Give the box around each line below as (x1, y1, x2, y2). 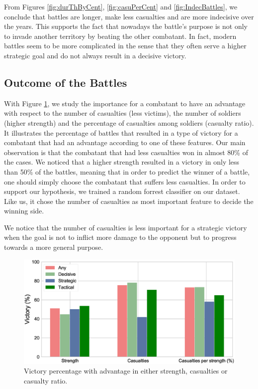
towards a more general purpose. (4, 242, 103, 252)
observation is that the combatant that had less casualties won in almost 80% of (4, 147, 248, 157)
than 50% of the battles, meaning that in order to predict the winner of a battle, (4, 166, 250, 177)
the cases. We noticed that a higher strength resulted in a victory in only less (4, 157, 240, 167)
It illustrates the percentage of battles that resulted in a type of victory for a (4, 127, 238, 138)
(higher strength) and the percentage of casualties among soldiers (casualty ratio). (4, 117, 254, 128)
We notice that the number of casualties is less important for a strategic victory (4, 222, 247, 232)
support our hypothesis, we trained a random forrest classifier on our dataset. (4, 186, 240, 196)
